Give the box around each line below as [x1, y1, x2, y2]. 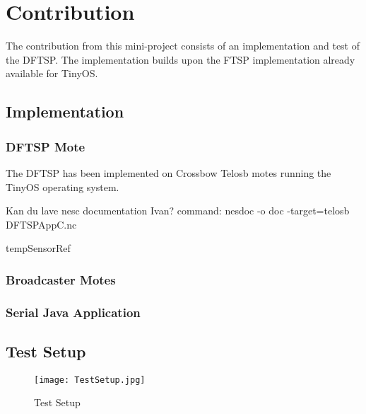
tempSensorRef [6, 241, 71, 255]
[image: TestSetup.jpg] [34, 374, 146, 385]
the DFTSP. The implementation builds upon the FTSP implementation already [6, 52, 355, 67]
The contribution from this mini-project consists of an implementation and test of [6, 38, 360, 53]
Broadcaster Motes [6, 270, 116, 288]
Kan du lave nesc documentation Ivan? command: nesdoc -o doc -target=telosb [6, 203, 350, 218]
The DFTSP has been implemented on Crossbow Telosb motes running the [6, 165, 331, 180]
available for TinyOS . [6, 66, 98, 81]
